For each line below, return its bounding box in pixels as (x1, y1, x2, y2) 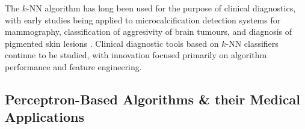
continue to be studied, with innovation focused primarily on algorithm (5, 49, 267, 61)
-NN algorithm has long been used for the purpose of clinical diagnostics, (26, 2, 296, 14)
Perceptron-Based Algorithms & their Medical (5, 89, 300, 108)
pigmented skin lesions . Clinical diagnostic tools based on (5, 37, 219, 49)
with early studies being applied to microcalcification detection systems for (5, 13, 281, 26)
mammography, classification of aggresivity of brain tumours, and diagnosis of (5, 25, 292, 38)
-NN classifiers (226, 37, 279, 49)
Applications (5, 107, 85, 126)
